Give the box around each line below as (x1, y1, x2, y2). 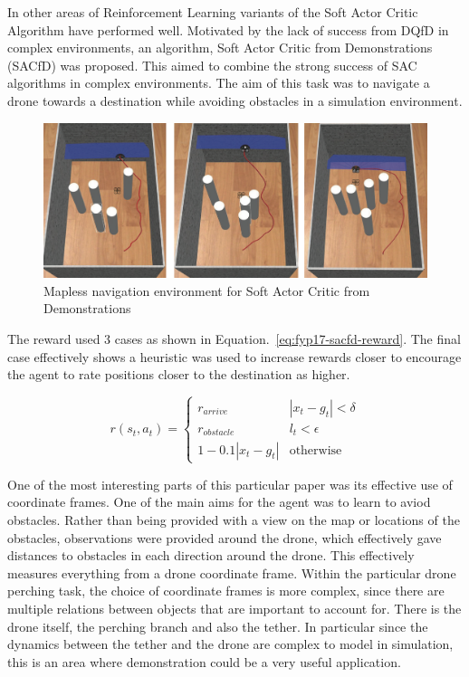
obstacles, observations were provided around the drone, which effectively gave (7, 528, 442, 547)
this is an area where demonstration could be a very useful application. (7, 652, 401, 671)
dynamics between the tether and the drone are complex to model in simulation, (7, 634, 454, 653)
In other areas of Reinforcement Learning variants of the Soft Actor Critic (7, 3, 418, 21)
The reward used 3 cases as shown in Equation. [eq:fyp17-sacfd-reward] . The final (7, 329, 461, 348)
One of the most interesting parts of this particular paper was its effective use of (7, 474, 453, 493)
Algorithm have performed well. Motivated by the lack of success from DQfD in (7, 20, 449, 39)
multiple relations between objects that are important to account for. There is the (7, 598, 462, 617)
